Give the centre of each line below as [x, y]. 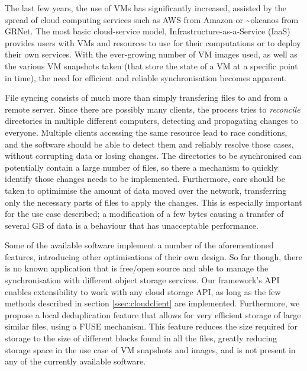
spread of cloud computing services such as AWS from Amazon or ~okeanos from [152, 19]
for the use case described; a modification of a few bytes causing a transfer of [144, 214]
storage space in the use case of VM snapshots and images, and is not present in [150, 349]
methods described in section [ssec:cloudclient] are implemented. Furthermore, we [152, 303]
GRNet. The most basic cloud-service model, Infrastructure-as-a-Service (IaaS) [148, 31]
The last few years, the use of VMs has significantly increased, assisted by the [146, 8]
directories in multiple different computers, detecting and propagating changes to [151, 121]
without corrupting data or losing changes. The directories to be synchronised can [153, 156]
